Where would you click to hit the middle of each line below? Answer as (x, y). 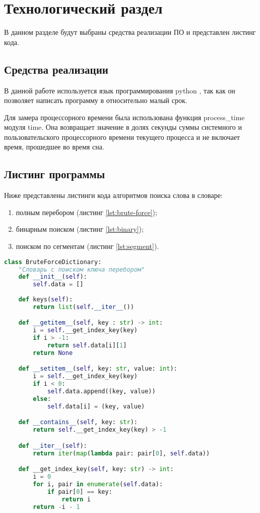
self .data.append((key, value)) (101, 392)
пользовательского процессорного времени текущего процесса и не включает (122, 137)
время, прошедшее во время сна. (54, 147)
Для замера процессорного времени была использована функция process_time (124, 117)
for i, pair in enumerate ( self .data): (98, 484)
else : (42, 399)
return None (53, 353)
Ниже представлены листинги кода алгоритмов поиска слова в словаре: (113, 195)
